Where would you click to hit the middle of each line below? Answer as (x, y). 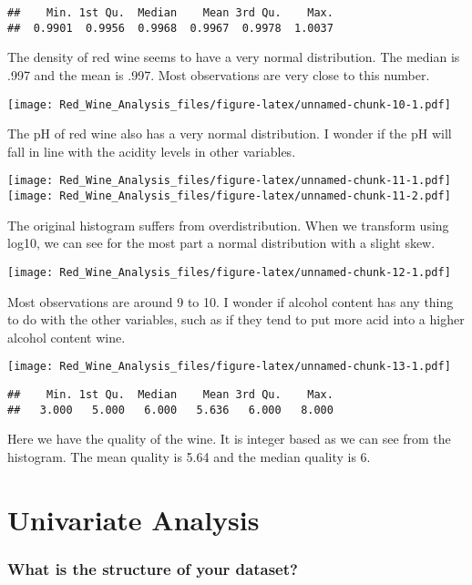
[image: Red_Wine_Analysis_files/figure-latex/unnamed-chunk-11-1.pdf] (229, 181)
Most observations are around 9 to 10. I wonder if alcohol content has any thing (231, 301)
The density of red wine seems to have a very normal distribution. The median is (234, 57)
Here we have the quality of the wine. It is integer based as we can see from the (229, 439)
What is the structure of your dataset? (153, 568)
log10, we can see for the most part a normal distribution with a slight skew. (221, 243)
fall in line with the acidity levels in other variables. (152, 151)
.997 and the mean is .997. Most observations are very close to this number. (219, 74)
